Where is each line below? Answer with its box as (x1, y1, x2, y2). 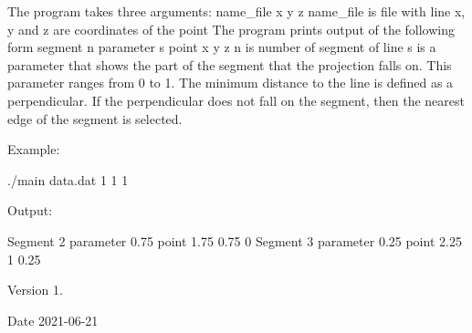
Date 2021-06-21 (7, 310, 99, 329)
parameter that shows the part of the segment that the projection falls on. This (7, 55, 452, 74)
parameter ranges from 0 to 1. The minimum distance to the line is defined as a (7, 73, 454, 92)
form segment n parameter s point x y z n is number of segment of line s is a (7, 37, 436, 57)
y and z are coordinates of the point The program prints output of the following (7, 19, 455, 38)
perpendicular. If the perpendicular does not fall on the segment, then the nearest (7, 90, 465, 109)
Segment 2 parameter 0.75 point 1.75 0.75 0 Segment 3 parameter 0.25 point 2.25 (7, 231, 462, 250)
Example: (7, 140, 60, 159)
